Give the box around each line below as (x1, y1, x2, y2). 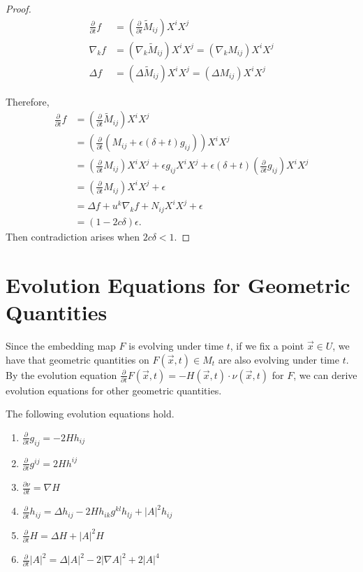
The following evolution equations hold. (6, 406, 175, 421)
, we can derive (293, 367, 357, 382)
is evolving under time (128, 338, 224, 353)
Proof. (6, 1, 31, 15)
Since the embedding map (6, 338, 116, 353)
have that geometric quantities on (6, 352, 149, 366)
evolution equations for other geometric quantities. (6, 382, 222, 397)
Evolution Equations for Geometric (6, 270, 350, 299)
